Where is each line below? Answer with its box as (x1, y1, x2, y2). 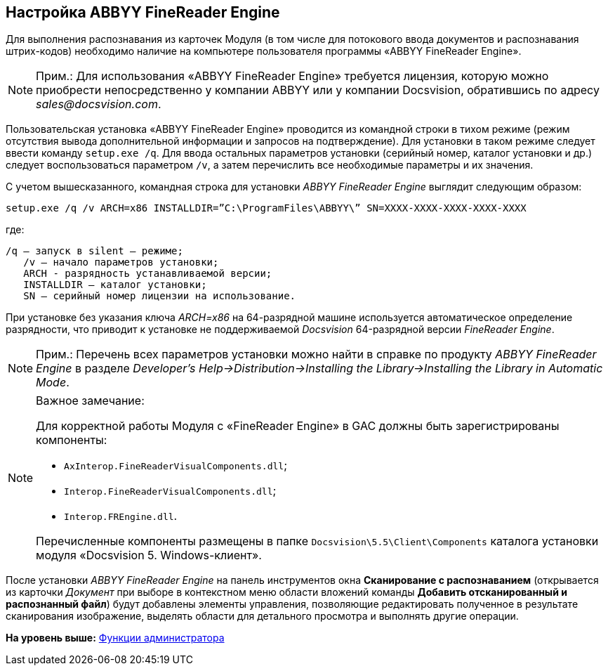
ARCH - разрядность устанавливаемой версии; (23, 268, 272, 280)
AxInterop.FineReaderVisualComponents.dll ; (64, 458, 287, 473)
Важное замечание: (36, 393, 145, 408)
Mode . (36, 375, 70, 390)
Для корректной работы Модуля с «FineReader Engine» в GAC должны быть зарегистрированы (36, 419, 560, 434)
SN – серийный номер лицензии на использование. (23, 290, 296, 302)
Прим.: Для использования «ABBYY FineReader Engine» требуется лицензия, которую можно (36, 69, 549, 84)
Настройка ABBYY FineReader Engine (6, 4, 280, 21)
